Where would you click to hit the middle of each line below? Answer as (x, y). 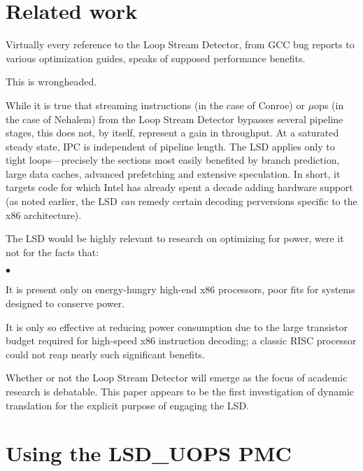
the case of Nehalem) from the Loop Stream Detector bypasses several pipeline (175, 119)
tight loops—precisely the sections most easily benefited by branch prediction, (173, 160)
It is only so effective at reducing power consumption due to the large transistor (177, 326)
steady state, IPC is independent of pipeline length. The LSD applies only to (170, 146)
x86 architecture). (44, 215)
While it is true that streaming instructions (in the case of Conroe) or (155, 105)
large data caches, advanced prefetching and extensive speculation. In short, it (173, 173)
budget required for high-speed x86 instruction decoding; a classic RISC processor (181, 340)
